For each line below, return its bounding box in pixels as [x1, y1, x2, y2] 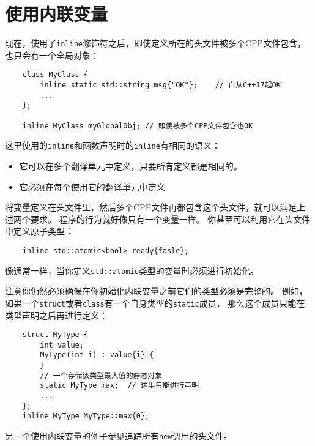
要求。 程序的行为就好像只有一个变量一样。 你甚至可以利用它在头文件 [30, 212, 311, 225]
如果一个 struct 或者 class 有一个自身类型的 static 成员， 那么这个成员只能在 [5, 296, 305, 309]
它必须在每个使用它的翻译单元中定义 [19, 180, 165, 193]
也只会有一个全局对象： [5, 48, 99, 61]
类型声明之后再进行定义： [5, 308, 108, 321]
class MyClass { [22, 70, 89, 80]
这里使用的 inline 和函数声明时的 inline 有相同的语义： [5, 139, 220, 152]
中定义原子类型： [5, 225, 73, 237]
